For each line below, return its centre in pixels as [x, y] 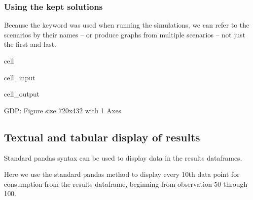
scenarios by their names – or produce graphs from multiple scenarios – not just [125, 34]
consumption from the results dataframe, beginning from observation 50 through [126, 183]
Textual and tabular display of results [102, 137]
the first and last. [30, 44]
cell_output [22, 94]
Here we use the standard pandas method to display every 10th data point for [122, 174]
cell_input [20, 77]
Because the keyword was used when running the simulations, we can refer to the [127, 25]
